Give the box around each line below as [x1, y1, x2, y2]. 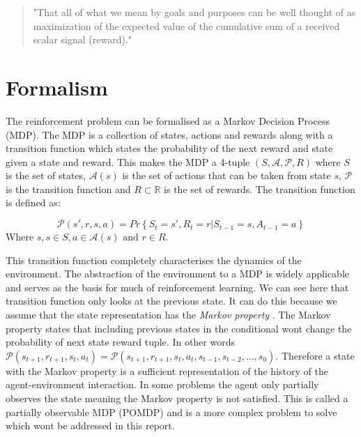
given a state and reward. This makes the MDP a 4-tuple [6, 154, 250, 169]
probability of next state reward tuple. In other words [6, 335, 235, 349]
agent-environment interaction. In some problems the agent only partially [6, 377, 319, 392]
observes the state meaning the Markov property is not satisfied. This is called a [6, 391, 348, 405]
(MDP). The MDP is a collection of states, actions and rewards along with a [6, 127, 333, 141]
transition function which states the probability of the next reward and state [6, 141, 333, 155]
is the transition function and [6, 181, 131, 196]
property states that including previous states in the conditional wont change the [6, 321, 352, 335]
